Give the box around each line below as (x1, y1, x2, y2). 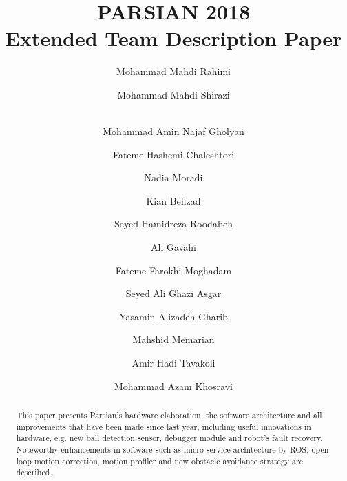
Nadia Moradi (144, 170, 203, 185)
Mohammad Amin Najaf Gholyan (103, 124, 244, 139)
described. (16, 467, 52, 478)
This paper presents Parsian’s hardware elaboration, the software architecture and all (16, 409, 322, 421)
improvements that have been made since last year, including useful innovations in (16, 420, 311, 432)
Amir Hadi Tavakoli (132, 356, 215, 370)
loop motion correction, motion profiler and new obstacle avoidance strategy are (16, 455, 303, 467)
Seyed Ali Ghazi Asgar (125, 286, 222, 300)
